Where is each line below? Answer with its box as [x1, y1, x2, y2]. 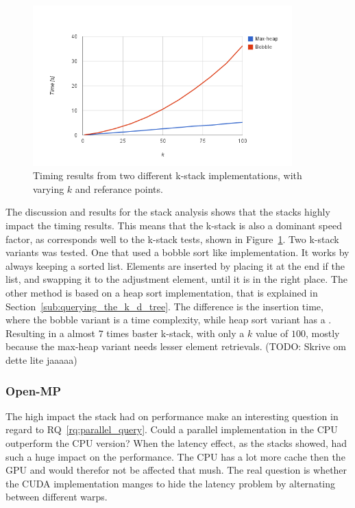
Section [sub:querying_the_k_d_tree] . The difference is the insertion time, [5, 299, 323, 313]
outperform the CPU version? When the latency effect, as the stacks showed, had [5, 436, 347, 450]
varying [33, 181, 64, 196]
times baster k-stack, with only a [106, 325, 245, 340]
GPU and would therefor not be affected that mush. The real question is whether [5, 463, 347, 477]
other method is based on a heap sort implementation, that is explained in [5, 286, 318, 300]
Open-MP [5, 382, 62, 399]
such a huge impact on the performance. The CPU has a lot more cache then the [5, 449, 345, 463]
